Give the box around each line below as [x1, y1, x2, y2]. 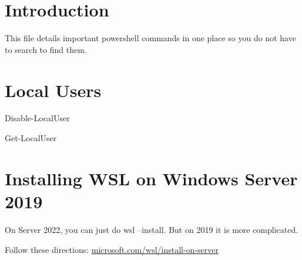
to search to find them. [5, 43, 87, 55]
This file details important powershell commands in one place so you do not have [5, 32, 296, 44]
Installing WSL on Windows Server [5, 166, 298, 190]
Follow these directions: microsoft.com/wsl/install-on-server [5, 243, 219, 255]
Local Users [5, 78, 102, 102]
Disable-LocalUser [5, 112, 70, 124]
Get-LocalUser [5, 132, 57, 144]
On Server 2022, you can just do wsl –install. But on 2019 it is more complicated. [5, 223, 298, 235]
